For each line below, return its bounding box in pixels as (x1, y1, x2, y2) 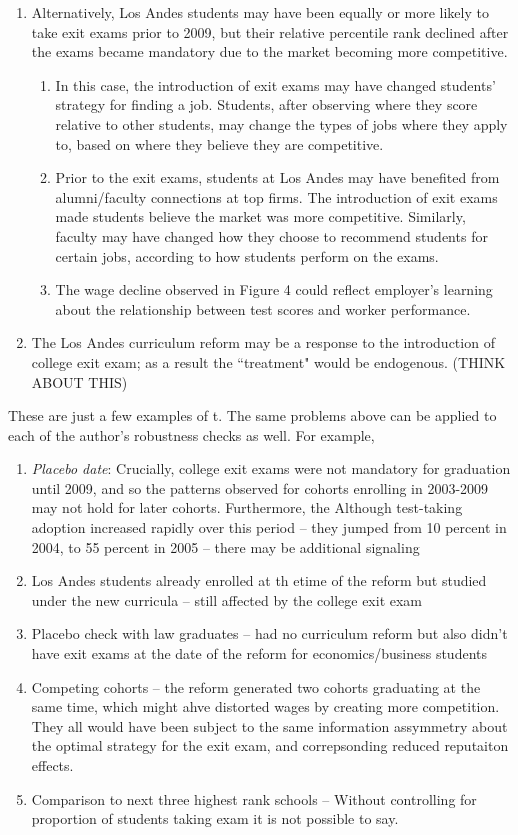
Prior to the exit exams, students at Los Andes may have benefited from (55, 167, 500, 188)
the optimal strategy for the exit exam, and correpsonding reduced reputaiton (31, 735, 509, 756)
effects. (31, 755, 74, 775)
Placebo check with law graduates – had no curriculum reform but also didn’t (31, 623, 508, 644)
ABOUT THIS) (31, 371, 128, 392)
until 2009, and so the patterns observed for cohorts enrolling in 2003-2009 (31, 477, 489, 498)
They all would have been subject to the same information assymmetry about (31, 715, 508, 736)
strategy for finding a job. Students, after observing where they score (55, 94, 478, 115)
